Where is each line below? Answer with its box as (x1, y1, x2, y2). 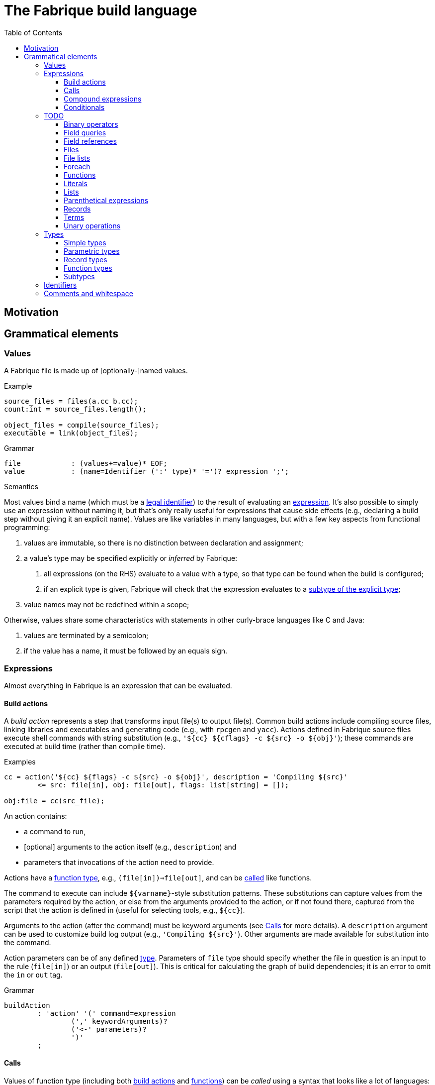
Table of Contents (4, 28, 63, 37)
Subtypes (64, 272, 95, 281)
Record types (64, 255, 107, 264)
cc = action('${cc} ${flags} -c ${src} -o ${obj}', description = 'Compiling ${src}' (4, 773, 348, 781)
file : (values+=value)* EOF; (4, 459, 168, 468)
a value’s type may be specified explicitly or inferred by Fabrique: (24, 554, 238, 563)
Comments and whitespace (44, 289, 133, 298)
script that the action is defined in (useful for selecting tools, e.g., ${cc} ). (4, 906, 245, 915)
